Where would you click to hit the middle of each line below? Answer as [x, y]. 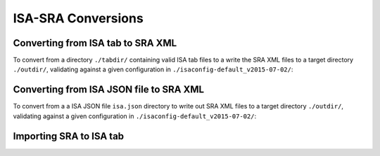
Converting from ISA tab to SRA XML [95, 43]
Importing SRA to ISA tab [69, 136]
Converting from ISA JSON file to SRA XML [108, 90]
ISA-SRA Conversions [78, 18]
